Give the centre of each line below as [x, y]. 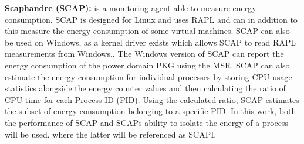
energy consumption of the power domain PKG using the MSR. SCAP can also [147, 65]
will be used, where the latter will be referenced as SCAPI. [111, 134]
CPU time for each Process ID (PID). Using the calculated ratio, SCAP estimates [152, 99]
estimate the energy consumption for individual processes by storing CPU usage [148, 76]
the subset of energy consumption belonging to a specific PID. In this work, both [151, 111]
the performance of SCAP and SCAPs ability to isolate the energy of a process [147, 122]
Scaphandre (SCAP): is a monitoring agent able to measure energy [131, 8]
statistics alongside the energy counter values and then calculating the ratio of [145, 88]
